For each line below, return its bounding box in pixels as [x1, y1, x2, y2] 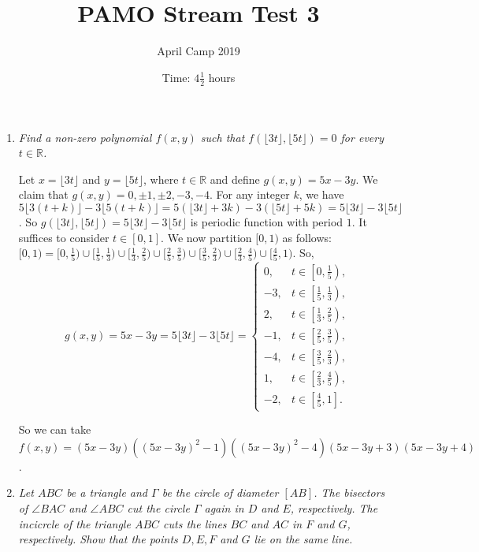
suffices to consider [18, 229, 110, 245]
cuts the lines [163, 515, 227, 531]
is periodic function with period [190, 213, 343, 229]
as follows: [282, 229, 332, 245]
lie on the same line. [254, 531, 353, 547]
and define [210, 170, 260, 187]
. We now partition [161, 229, 252, 245]
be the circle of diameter [162, 484, 279, 501]
